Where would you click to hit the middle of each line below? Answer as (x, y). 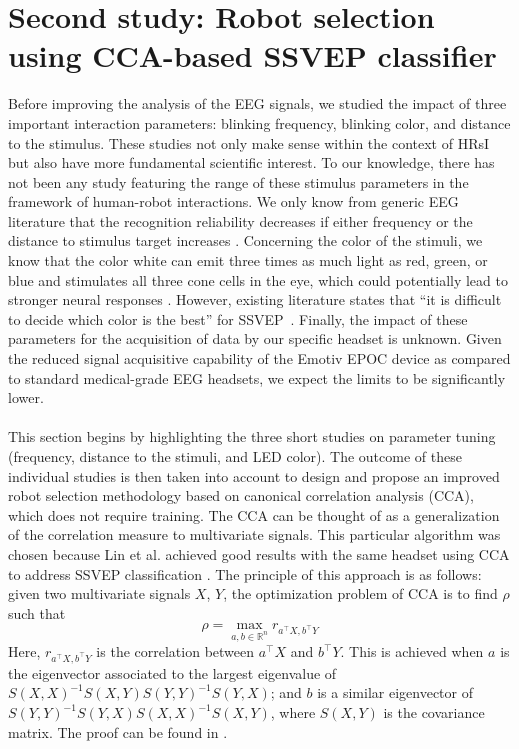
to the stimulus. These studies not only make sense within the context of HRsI (249, 142)
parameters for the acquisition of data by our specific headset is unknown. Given (255, 338)
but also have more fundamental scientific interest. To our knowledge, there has (251, 162)
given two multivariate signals (99, 593)
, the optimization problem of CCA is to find (360, 593)
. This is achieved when (412, 651)
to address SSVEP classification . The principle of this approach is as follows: (245, 573)
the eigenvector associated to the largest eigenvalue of (172, 672)
